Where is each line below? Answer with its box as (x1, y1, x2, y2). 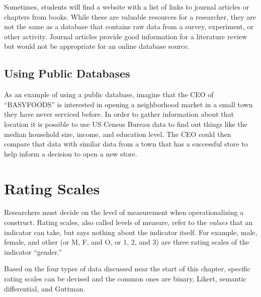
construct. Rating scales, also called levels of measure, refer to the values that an (4, 217, 253, 228)
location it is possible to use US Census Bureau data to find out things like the (4, 118, 247, 129)
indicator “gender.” (4, 246, 62, 257)
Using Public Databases (4, 65, 130, 81)
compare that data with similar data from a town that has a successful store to (4, 138, 248, 149)
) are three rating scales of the (156, 237, 249, 247)
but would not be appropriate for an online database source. (4, 41, 190, 51)
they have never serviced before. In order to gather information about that (4, 109, 234, 119)
